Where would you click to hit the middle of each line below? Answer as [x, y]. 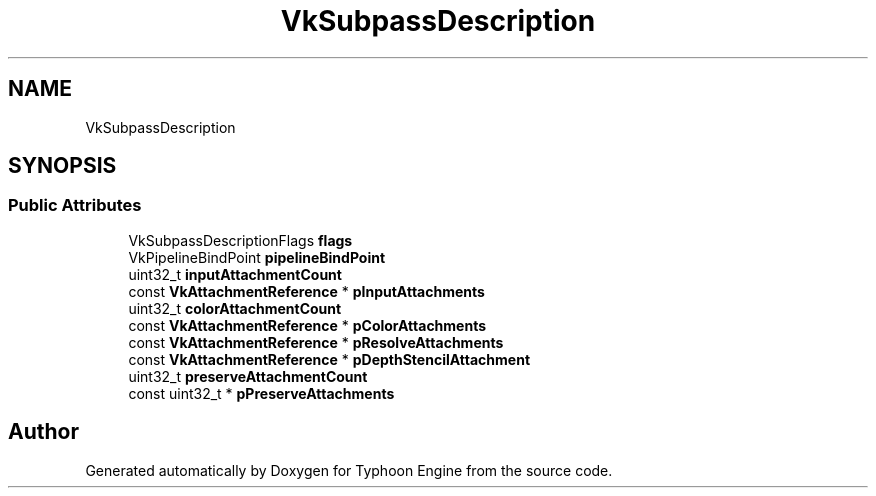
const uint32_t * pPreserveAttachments [261, 393]
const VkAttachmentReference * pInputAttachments [306, 291]
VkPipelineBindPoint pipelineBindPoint [257, 257]
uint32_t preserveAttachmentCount [248, 376]
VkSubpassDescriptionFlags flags [240, 240]
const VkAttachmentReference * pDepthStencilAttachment [329, 359]
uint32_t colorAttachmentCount [235, 308]
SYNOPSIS [62, 166]
